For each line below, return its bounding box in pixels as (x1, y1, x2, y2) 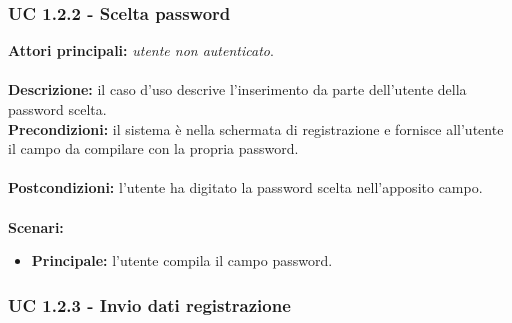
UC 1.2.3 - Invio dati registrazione (8, 292, 291, 317)
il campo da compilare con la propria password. (8, 138, 299, 159)
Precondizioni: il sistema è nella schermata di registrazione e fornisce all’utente (8, 118, 504, 139)
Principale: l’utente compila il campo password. (31, 250, 333, 271)
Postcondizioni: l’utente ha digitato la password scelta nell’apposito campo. (8, 177, 483, 198)
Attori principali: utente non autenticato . (8, 40, 274, 61)
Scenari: (8, 216, 64, 237)
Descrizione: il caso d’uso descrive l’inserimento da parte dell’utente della (8, 79, 467, 100)
